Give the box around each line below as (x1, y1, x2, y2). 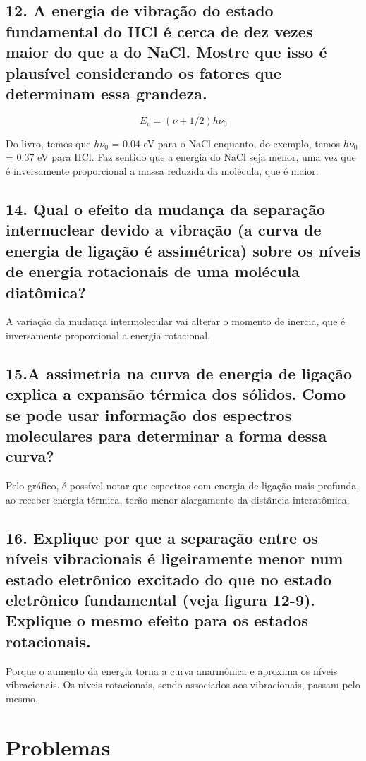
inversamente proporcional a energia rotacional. (6, 327, 211, 342)
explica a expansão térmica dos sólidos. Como (6, 383, 346, 405)
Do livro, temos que (6, 135, 91, 150)
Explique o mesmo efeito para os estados (6, 609, 308, 631)
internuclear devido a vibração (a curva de (6, 219, 322, 241)
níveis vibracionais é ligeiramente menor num (6, 547, 343, 569)
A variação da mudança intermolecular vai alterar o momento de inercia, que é (6, 314, 346, 329)
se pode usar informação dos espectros (6, 403, 292, 425)
